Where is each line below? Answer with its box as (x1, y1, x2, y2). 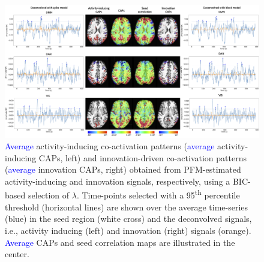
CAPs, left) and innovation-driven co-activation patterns (38, 151, 247, 164)
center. (5, 248, 29, 260)
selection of (28, 189, 70, 201)
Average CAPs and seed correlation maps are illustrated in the (5, 236, 235, 248)
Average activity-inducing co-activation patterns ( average (5, 140, 215, 152)
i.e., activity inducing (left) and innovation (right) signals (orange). (5, 224, 251, 236)
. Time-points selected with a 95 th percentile (76, 187, 240, 201)
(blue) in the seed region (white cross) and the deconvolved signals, (5, 212, 252, 225)
